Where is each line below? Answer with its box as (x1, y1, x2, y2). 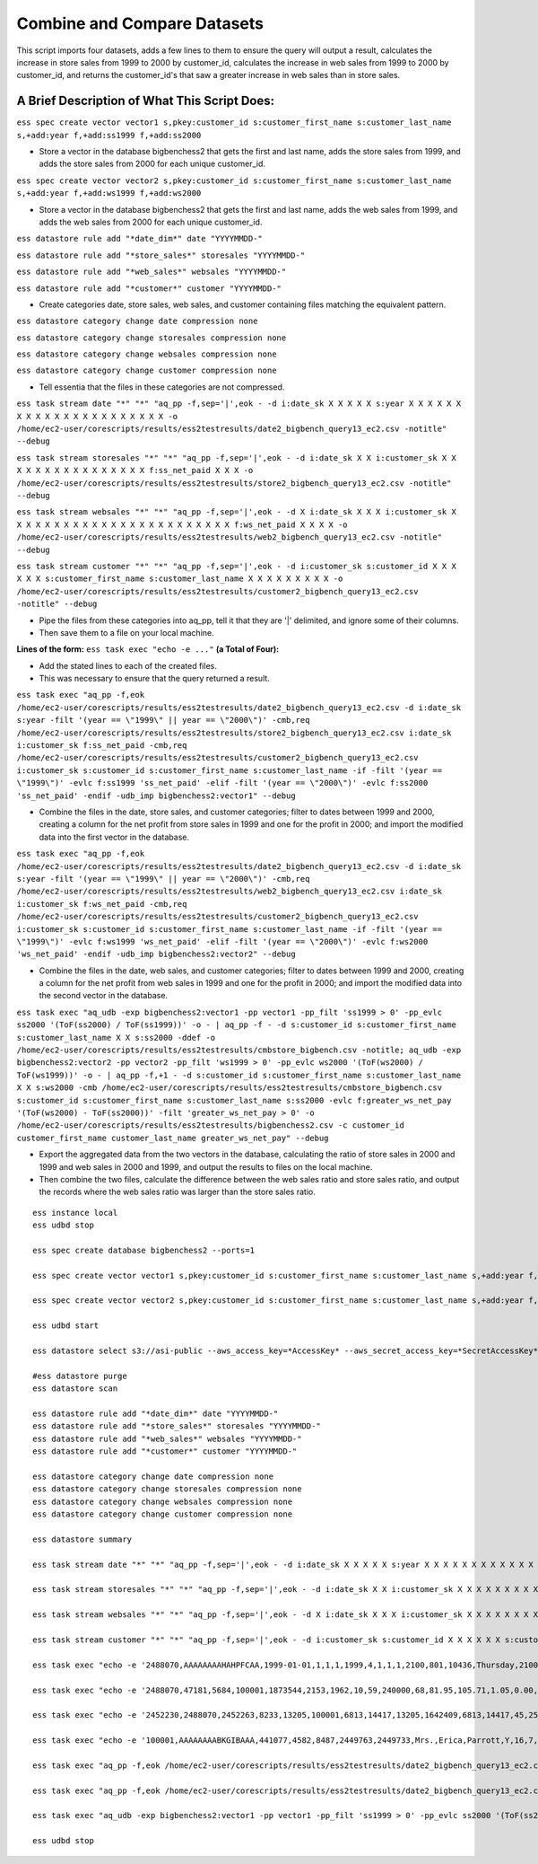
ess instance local (32, 1208, 118, 1218)
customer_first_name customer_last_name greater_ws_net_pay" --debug (16, 1132, 329, 1143)
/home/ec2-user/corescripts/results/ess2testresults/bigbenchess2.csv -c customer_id (16, 1121, 405, 1130)
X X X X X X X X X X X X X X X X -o (16, 411, 178, 421)
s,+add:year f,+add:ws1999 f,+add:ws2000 (16, 189, 202, 198)
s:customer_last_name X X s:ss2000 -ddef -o (16, 1033, 216, 1042)
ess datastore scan (32, 1384, 118, 1394)
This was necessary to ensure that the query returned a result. (39, 673, 271, 684)
